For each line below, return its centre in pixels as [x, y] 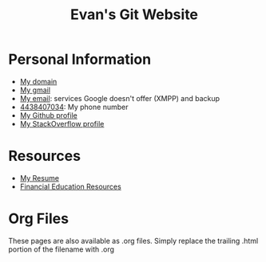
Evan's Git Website [134, 15]
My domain [38, 81]
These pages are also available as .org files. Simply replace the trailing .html [133, 240]
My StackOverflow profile [62, 123]
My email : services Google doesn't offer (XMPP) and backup [120, 98]
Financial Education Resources [70, 186]
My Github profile [48, 115]
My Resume [40, 178]
